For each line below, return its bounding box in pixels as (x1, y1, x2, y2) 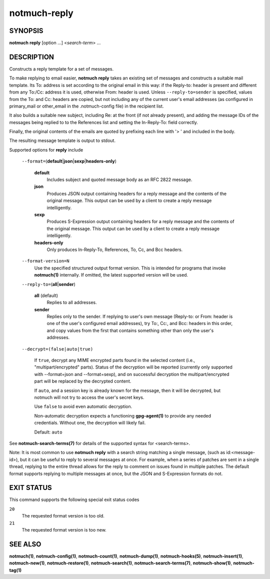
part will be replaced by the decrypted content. (34, 378, 131, 384)
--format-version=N (21, 258, 69, 264)
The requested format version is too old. (21, 513, 105, 519)
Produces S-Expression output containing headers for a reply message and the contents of (46, 218, 234, 224)
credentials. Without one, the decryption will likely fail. (34, 420, 146, 426)
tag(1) (9, 567, 22, 573)
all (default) (34, 292, 58, 298)
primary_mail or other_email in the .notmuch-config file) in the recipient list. (9, 103, 164, 109)
